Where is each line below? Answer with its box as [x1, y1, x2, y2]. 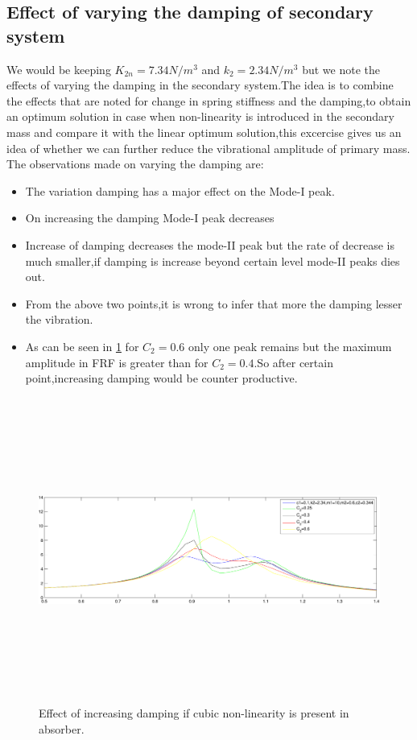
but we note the [302, 60, 381, 77]
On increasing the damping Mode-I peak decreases [25, 209, 275, 226]
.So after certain [254, 353, 333, 370]
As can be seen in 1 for [25, 337, 139, 354]
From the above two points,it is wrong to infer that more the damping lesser [25, 295, 403, 312]
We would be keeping [6, 60, 111, 77]
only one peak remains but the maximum [188, 337, 392, 354]
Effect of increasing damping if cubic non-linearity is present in [39, 705, 349, 721]
